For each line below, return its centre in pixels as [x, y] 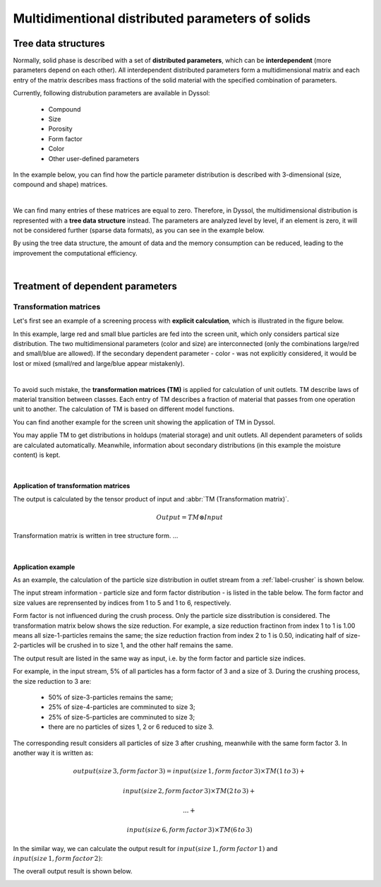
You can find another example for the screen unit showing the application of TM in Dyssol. [144, 422]
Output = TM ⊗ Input [190, 517]
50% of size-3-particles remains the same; [111, 697]
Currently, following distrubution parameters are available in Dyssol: [111, 93]
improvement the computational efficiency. [75, 253]
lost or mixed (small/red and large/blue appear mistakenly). [99, 363]
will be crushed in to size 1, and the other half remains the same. [140, 645]
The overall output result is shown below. [73, 871]
